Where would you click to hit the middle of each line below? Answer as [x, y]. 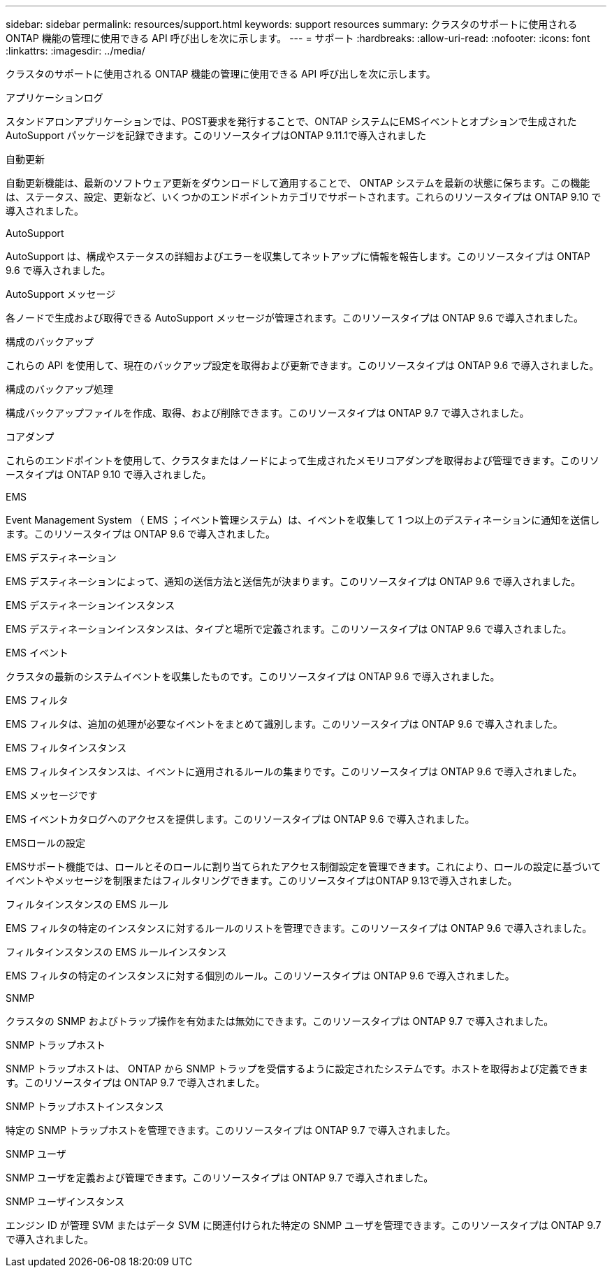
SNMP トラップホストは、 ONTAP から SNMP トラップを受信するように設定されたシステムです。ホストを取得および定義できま [297, 1069]
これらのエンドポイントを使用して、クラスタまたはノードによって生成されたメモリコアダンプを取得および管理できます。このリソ [303, 460]
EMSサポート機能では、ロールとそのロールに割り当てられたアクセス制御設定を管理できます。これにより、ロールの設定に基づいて [304, 866]
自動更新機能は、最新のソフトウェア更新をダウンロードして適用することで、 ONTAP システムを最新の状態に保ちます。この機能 [298, 183]
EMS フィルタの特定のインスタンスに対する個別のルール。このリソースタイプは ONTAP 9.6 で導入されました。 [260, 976]
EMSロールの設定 [46, 843]
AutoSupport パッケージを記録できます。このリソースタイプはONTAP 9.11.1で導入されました [216, 135]
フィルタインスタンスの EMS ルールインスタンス [116, 952]
